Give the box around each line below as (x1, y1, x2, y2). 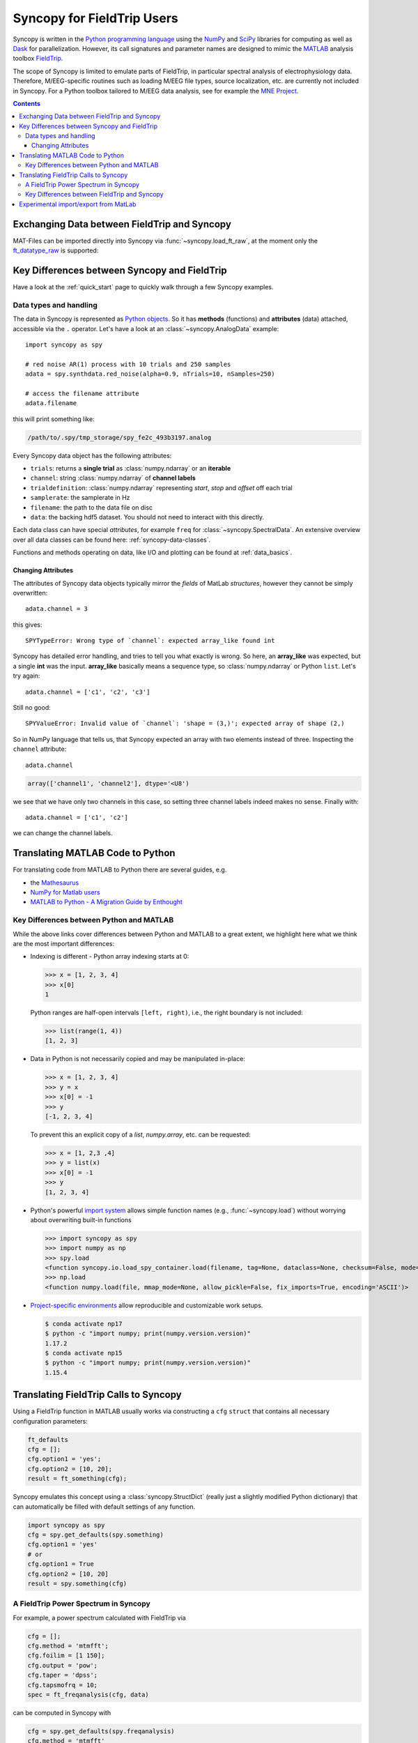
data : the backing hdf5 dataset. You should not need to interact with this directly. (30, 512, 265, 521)
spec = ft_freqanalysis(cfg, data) (27, 1691, 149, 1698)
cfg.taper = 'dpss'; (27, 1671, 98, 1680)
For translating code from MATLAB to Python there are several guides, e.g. (13, 865, 227, 874)
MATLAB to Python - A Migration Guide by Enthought (30, 898, 183, 906)
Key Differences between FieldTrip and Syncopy (25, 190, 164, 199)
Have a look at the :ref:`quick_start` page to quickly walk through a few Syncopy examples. (13, 283, 274, 291)
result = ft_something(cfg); (27, 1475, 127, 1483)
